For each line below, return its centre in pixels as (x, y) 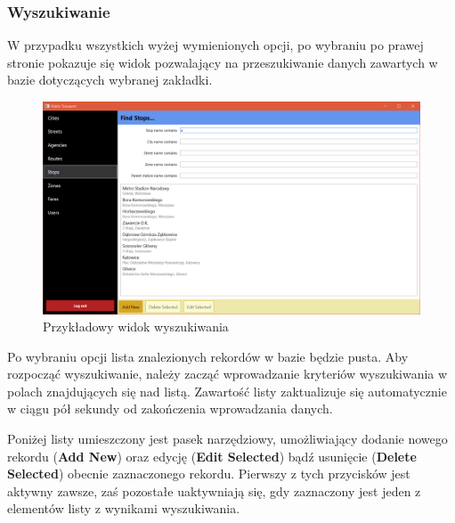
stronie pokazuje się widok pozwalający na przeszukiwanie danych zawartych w (223, 62)
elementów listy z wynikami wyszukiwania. (124, 508)
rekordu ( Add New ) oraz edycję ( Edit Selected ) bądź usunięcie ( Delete (212, 456)
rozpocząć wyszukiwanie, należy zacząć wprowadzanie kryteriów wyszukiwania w (227, 374)
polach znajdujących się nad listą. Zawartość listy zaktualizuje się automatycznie (227, 391)
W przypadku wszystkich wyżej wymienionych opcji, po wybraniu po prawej (215, 45)
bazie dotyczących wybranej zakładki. (110, 80)
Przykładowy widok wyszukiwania (136, 327)
